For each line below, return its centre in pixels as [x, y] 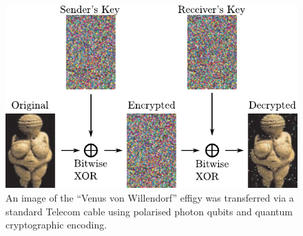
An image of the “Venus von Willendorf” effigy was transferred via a [150, 198]
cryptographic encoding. [56, 225]
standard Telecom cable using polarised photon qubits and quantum [149, 211]
